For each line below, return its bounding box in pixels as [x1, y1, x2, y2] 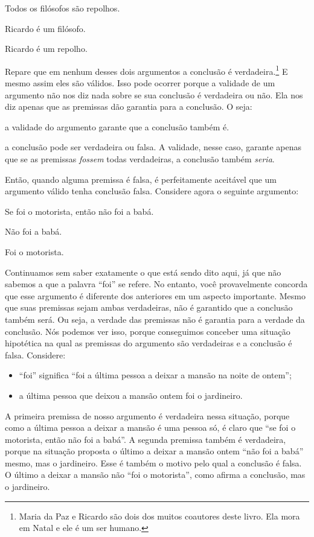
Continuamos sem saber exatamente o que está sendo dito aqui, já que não [5, 265, 281, 278]
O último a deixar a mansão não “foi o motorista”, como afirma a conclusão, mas [5, 468, 306, 481]
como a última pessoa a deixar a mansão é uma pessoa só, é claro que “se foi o [5, 421, 296, 434]
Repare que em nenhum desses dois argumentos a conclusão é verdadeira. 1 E [5, 63, 288, 77]
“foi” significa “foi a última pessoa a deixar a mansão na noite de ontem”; [19, 369, 292, 381]
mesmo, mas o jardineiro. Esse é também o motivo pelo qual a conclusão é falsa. [5, 456, 302, 469]
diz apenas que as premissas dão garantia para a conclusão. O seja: [5, 100, 252, 113]
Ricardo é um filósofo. [5, 22, 86, 34]
